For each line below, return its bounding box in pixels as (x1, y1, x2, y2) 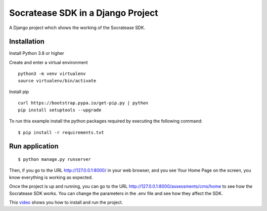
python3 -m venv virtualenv (18, 71, 86, 76)
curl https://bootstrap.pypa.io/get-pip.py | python (18, 100, 148, 106)
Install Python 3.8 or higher (9, 50, 64, 56)
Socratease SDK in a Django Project (9, 7, 158, 18)
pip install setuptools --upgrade (18, 107, 101, 113)
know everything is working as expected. (9, 174, 93, 180)
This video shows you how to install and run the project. (9, 199, 123, 205)
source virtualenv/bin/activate (18, 78, 96, 83)
